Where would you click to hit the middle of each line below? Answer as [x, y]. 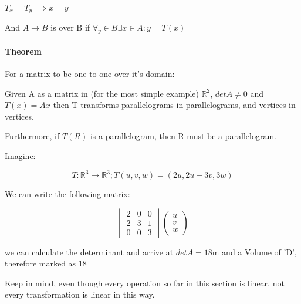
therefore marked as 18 [46, 263]
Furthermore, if [32, 136]
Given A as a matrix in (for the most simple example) [102, 93]
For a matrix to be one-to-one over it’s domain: [90, 74]
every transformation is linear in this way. [80, 294]
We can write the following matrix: [67, 194]
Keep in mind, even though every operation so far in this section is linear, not [145, 283]
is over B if [70, 27]
